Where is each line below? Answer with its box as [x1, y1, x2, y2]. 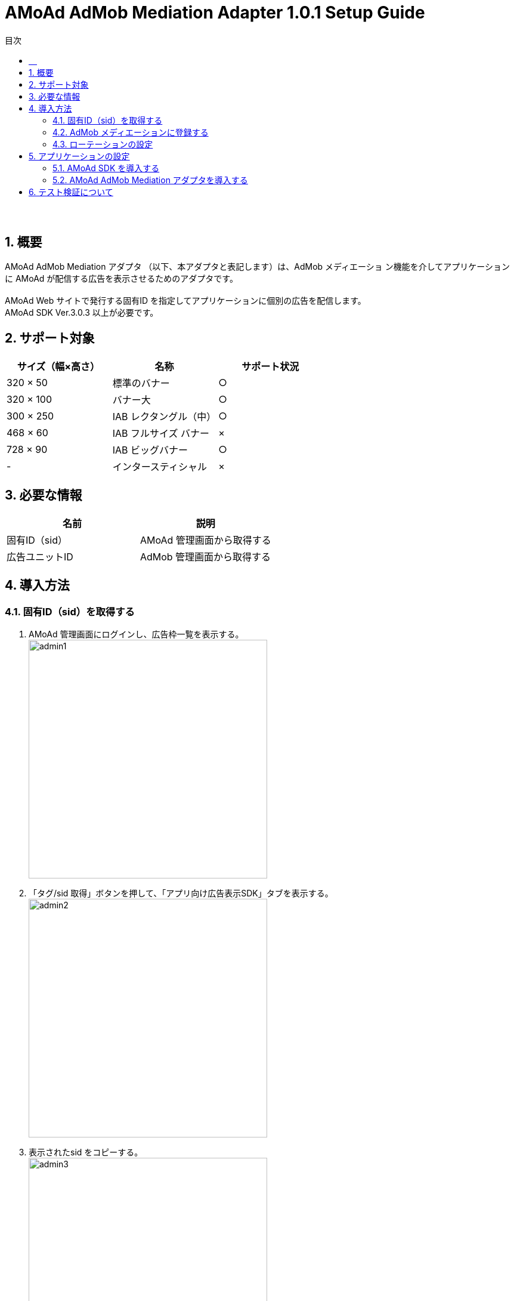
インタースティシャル [112, 460, 207, 473]
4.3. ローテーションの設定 [52, 138, 153, 149]
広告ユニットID [7, 550, 73, 563]
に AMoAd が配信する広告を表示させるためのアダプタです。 [5, 273, 238, 283]
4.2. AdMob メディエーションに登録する [52, 127, 209, 137]
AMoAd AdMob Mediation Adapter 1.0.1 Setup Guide [5, 2, 425, 23]
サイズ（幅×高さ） [17, 360, 100, 372]
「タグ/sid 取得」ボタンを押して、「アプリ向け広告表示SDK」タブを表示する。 [29, 887, 333, 898]
